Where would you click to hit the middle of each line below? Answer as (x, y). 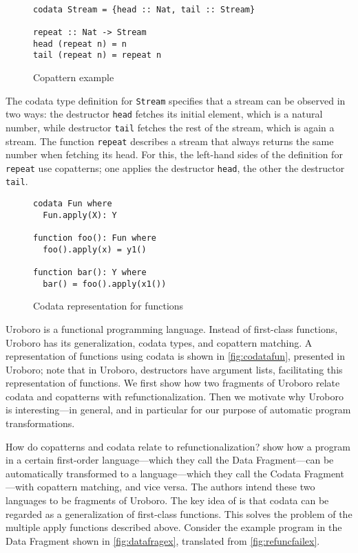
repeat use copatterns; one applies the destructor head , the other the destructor (175, 167)
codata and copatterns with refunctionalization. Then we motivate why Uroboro (175, 396)
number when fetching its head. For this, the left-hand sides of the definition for (174, 154)
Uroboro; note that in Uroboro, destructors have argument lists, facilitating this (174, 369)
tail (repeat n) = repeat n (97, 55)
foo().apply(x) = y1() (95, 249)
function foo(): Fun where (95, 238)
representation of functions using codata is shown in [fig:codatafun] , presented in (175, 356)
